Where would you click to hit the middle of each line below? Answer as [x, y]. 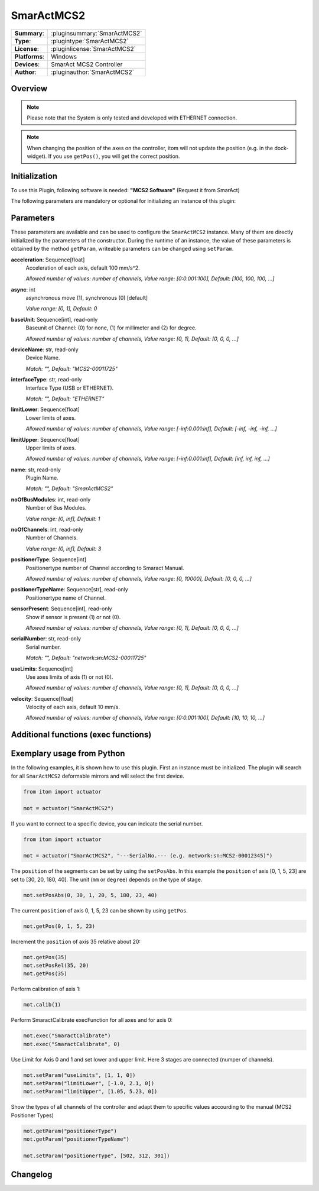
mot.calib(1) [42, 1005]
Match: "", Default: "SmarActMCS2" [69, 488]
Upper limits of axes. [51, 448]
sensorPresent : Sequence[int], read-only [61, 609]
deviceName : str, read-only [45, 349]
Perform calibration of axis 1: [46, 989]
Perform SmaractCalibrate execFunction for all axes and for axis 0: [92, 1020]
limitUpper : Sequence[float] [45, 439]
